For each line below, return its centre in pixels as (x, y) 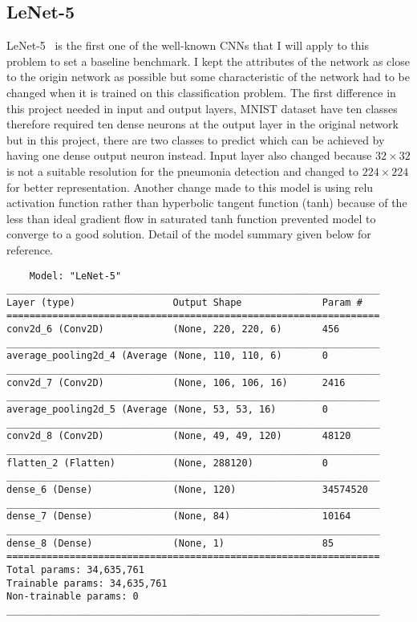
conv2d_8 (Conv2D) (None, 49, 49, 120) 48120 (179, 436)
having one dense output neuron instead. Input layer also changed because (189, 155)
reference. (30, 249)
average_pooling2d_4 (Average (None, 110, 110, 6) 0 (167, 356)
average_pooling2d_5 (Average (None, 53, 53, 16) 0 (167, 410)
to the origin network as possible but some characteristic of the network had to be (208, 77)
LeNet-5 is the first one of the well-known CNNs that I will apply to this (188, 45)
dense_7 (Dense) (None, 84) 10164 (179, 516)
